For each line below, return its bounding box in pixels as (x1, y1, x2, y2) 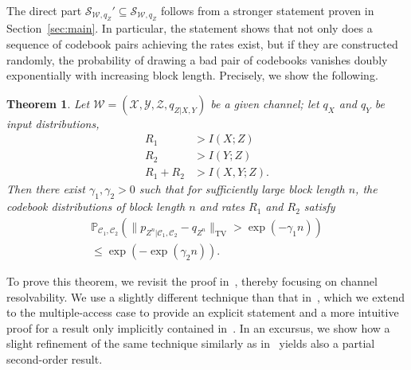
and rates (199, 198, 245, 215)
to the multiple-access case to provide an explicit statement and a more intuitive (6, 304, 399, 321)
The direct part (6, 2, 82, 18)
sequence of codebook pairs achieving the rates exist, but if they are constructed (6, 36, 398, 52)
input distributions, (6, 115, 100, 131)
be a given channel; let (210, 95, 319, 111)
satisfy (303, 198, 335, 215)
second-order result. (6, 350, 103, 367)
